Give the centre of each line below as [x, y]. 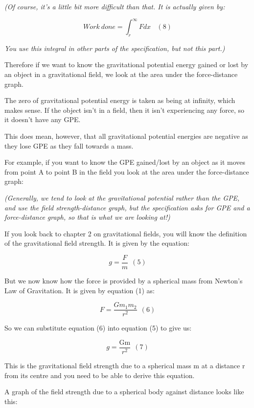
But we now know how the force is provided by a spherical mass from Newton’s [124, 281]
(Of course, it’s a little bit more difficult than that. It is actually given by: [115, 6]
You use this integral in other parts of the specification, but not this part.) [115, 48]
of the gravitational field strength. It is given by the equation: [97, 243]
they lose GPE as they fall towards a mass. [69, 145]
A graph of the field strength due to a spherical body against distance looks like [124, 392]
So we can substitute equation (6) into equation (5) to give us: [98, 328]
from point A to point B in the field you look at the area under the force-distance [127, 171]
